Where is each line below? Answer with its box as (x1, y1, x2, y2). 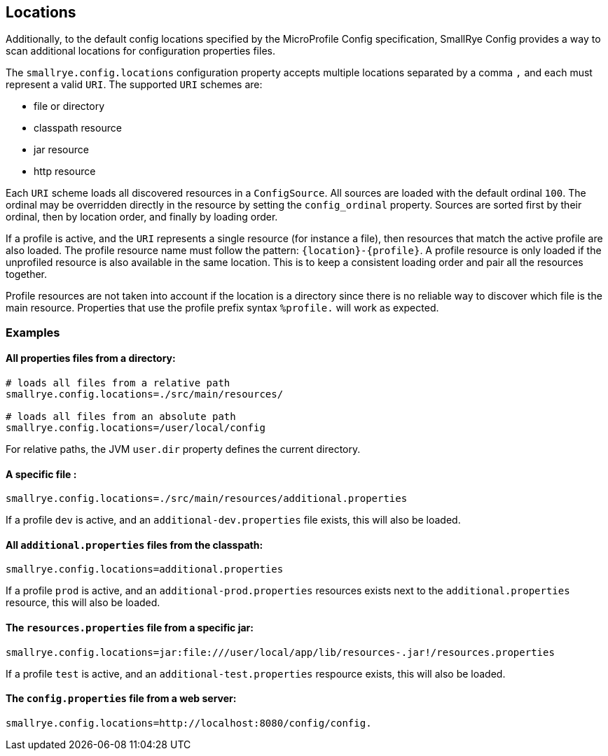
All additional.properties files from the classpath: (6, 538, 263, 551)
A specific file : (6, 468, 77, 480)
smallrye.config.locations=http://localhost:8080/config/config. (6, 717, 372, 729)
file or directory (34, 100, 105, 113)
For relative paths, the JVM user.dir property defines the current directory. (6, 443, 361, 456)
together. (6, 268, 48, 281)
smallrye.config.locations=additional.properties (6, 563, 284, 575)
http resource (34, 165, 96, 178)
